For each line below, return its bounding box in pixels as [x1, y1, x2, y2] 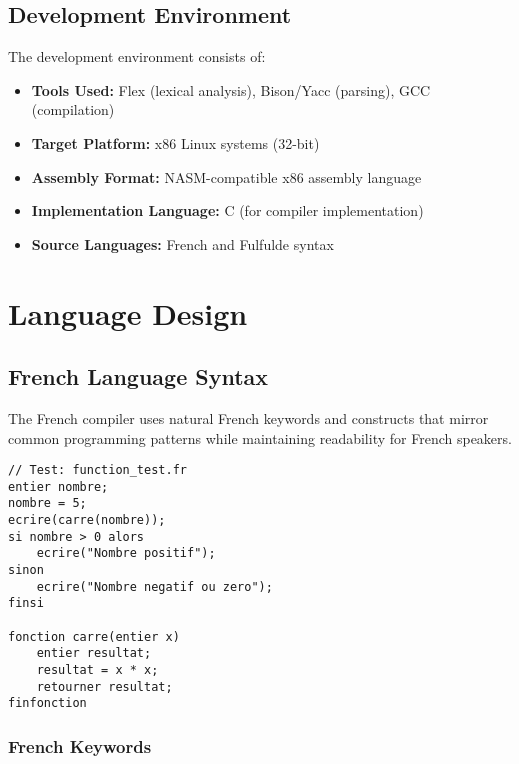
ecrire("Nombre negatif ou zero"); [36, 579, 273, 594]
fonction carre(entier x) [8, 629, 180, 644]
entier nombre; [8, 479, 109, 494]
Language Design [8, 292, 248, 333]
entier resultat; [36, 646, 152, 661]
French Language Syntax [8, 361, 269, 392]
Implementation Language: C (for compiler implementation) [31, 200, 424, 221]
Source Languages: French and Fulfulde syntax [31, 233, 334, 254]
